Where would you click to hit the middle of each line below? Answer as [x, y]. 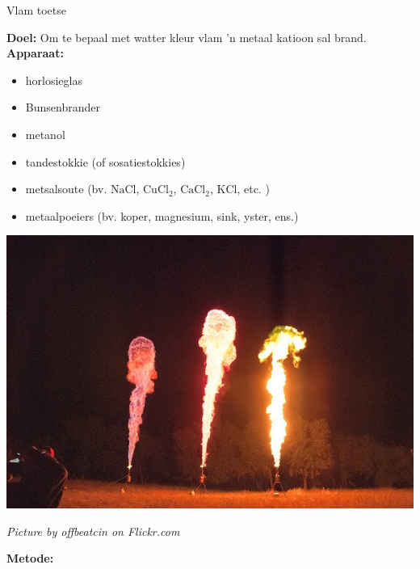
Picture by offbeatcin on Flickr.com [93, 531]
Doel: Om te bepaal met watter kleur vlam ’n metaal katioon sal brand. [187, 37]
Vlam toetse [36, 10]
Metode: [30, 558]
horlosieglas [54, 80]
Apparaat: [35, 53]
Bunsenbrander [63, 107]
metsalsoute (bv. [66, 189]
